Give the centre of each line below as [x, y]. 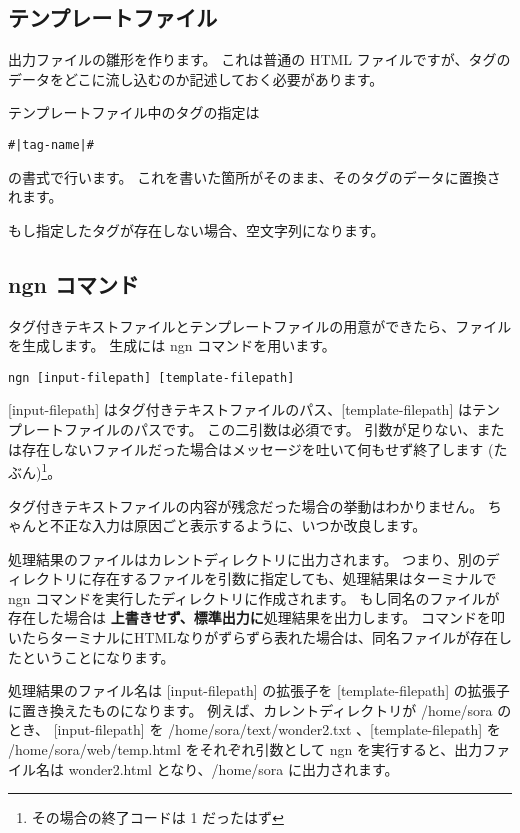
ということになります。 [98, 656]
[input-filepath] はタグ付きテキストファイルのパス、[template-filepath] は [240, 409]
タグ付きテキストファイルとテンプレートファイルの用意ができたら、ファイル [260, 325]
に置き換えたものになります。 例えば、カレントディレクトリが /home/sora [250, 709]
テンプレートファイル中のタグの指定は [134, 112]
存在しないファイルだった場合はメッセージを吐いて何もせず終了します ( [257, 448]
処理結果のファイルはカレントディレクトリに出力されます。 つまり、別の [247, 558]
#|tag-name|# [51, 144]
